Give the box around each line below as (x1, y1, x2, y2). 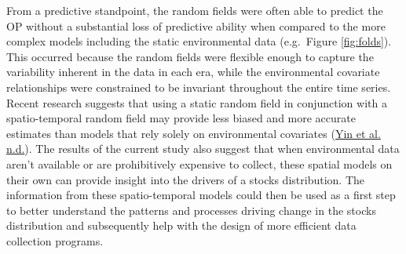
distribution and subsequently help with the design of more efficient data (6, 217, 357, 234)
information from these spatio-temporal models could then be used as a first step (6, 187, 396, 203)
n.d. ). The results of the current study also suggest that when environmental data (6, 140, 400, 157)
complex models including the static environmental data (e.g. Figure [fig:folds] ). (6, 33, 392, 49)
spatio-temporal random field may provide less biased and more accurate (6, 110, 356, 126)
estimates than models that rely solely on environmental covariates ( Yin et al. (6, 125, 381, 141)
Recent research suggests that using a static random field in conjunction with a (6, 94, 387, 111)
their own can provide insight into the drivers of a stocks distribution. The (6, 171, 364, 187)
